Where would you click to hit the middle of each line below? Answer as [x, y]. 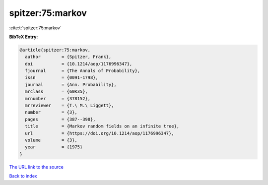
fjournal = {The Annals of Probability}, [83, 71]
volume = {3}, [51, 140]
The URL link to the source [36, 167]
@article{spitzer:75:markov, [55, 50]
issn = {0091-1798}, [62, 78]
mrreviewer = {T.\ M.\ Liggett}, [69, 106]
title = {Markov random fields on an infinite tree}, [102, 126]
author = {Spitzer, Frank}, [68, 57]
